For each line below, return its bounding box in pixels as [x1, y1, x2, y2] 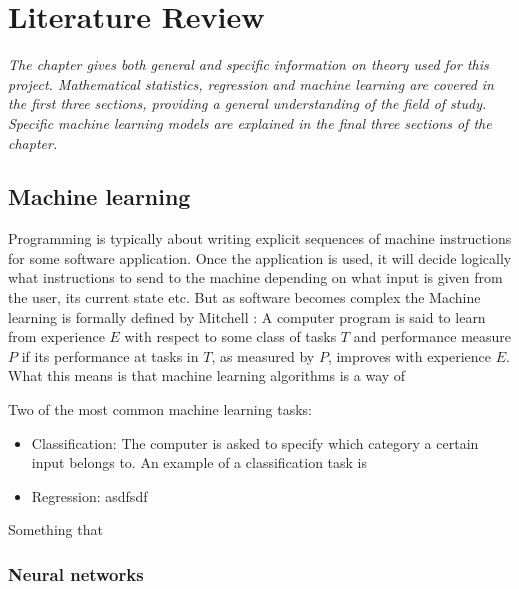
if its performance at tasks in [21, 345, 199, 366]
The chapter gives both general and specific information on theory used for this [8, 54, 489, 75]
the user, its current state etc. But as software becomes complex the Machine [8, 287, 481, 308]
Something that [8, 519, 103, 540]
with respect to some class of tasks [124, 326, 337, 347]
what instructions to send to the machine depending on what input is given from [8, 267, 503, 288]
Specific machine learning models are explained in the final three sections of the [8, 112, 492, 133]
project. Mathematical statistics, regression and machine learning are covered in [8, 73, 494, 94]
